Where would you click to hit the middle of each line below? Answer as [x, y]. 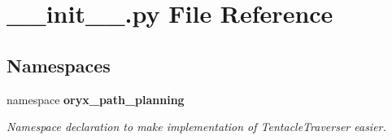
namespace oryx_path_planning [96, 99]
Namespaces [59, 65]
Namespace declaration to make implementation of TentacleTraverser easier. [196, 127]
